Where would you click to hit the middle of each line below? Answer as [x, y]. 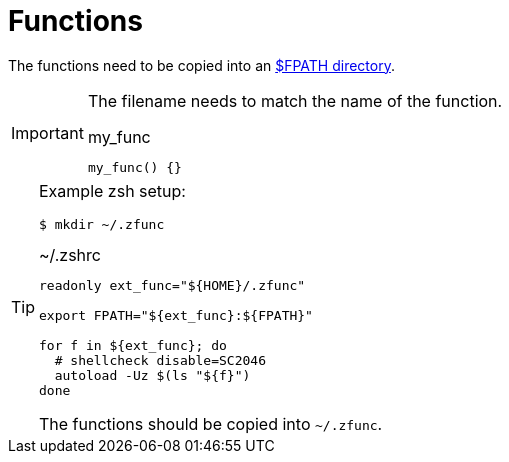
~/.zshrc [70, 254]
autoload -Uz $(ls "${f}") [152, 375]
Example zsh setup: [112, 190]
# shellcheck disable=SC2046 [160, 360]
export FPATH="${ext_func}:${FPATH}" [176, 315]
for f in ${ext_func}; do [133, 345]
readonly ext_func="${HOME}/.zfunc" [172, 285]
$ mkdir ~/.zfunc [102, 224]
